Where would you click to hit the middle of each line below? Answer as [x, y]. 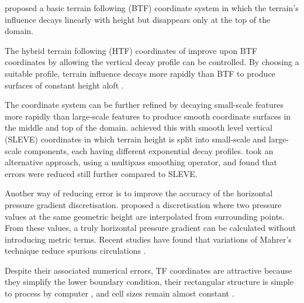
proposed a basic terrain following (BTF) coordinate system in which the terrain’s [152, 8]
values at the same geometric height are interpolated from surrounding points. [145, 216]
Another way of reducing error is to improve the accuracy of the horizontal [139, 193]
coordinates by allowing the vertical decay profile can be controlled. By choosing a [152, 62]
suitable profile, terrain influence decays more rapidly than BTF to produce [140, 73]
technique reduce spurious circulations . [75, 251]
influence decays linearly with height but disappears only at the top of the [138, 19]
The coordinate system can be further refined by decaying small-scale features [144, 105]
